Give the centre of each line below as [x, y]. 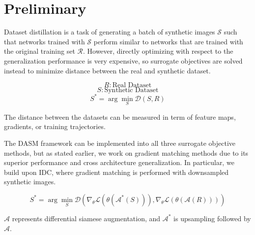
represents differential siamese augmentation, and [86, 218]
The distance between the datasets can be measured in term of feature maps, [120, 117]
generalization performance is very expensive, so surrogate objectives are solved [123, 60]
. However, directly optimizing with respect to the [158, 51]
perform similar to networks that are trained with [168, 41]
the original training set [40, 51]
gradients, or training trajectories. [55, 126]
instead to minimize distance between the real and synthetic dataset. [107, 70]
